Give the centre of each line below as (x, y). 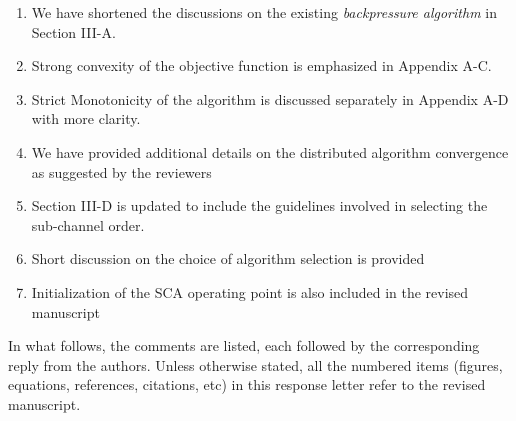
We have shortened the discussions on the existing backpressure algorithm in (264, 12)
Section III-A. (73, 31)
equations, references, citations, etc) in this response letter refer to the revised (247, 384)
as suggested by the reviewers (121, 171)
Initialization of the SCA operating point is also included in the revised (250, 291)
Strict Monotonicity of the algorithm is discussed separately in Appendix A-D (270, 98)
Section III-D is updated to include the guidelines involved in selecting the (259, 205)
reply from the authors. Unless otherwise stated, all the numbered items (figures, (255, 364)
